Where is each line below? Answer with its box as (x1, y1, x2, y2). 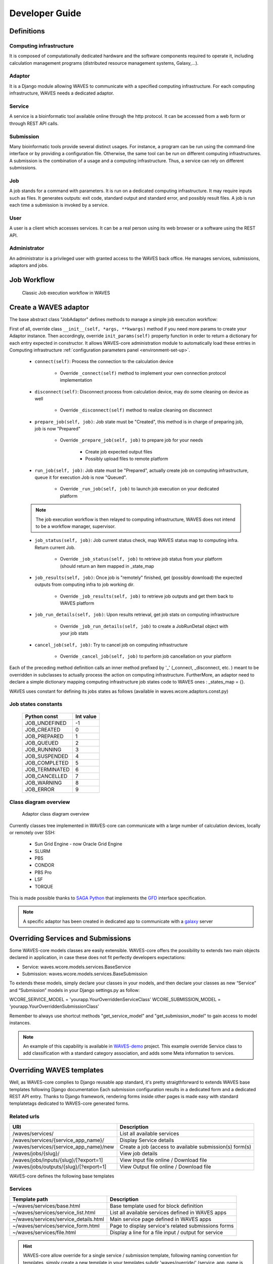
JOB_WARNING (25, 779, 62, 786)
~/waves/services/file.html (12, 1229, 76, 1236)
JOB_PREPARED (25, 733, 64, 740)
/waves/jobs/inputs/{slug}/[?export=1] (12, 1156, 103, 1163)
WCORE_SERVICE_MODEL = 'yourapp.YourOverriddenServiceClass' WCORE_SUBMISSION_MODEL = (9, 997, 221, 1003)
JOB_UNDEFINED (25, 719, 67, 727)
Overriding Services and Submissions (9, 934, 131, 942)
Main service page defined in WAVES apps (109, 1215, 212, 1223)
